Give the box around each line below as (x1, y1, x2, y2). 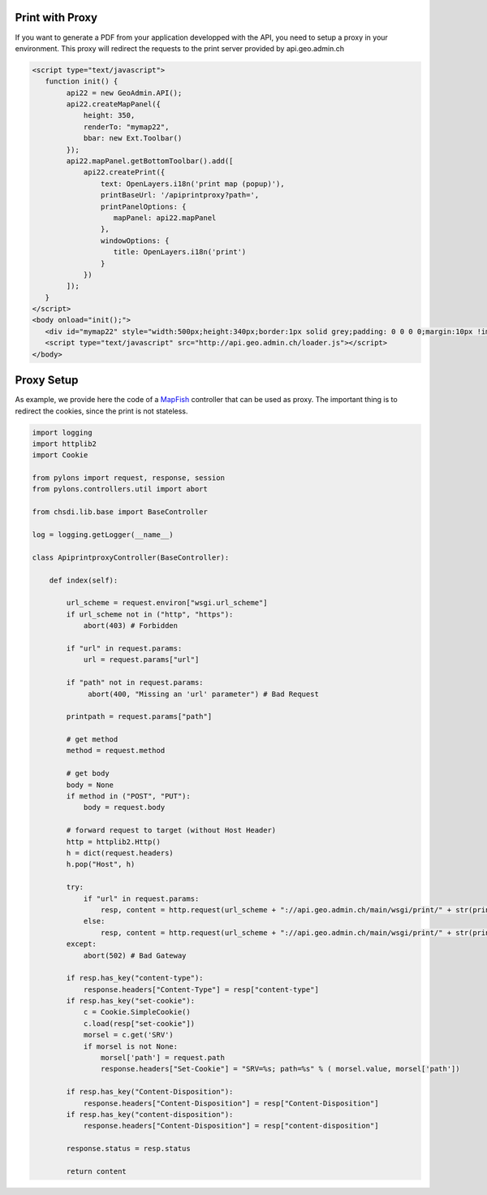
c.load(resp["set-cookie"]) (83, 1019, 195, 1028)
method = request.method (66, 746, 166, 756)
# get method (66, 735, 119, 744)
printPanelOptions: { (100, 201, 187, 211)
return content (66, 1167, 127, 1176)
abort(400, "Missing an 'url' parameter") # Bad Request (88, 689, 320, 699)
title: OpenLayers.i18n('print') (113, 248, 247, 257)
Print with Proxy (15, 11, 97, 24)
